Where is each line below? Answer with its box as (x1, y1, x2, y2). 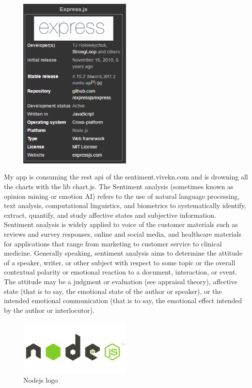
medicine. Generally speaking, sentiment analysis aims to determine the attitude (4, 248, 243, 258)
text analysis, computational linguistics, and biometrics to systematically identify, (4, 200, 246, 210)
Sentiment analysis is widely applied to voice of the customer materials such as (4, 219, 238, 229)
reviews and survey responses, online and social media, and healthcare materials (4, 228, 241, 239)
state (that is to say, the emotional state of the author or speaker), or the (4, 286, 222, 296)
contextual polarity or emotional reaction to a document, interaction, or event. (4, 267, 237, 277)
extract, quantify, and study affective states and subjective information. (4, 210, 216, 220)
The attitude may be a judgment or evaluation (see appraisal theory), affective (4, 276, 237, 286)
